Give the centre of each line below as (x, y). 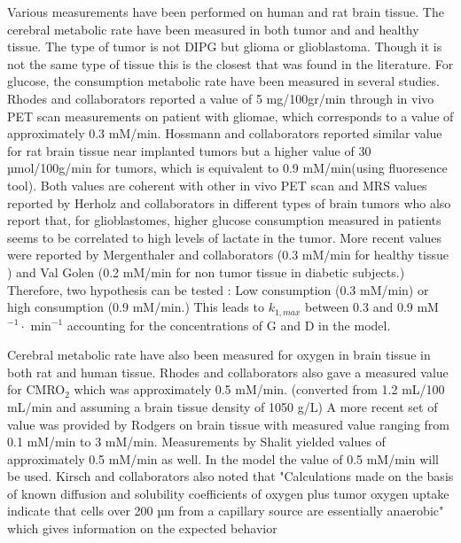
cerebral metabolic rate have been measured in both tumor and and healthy (213, 29)
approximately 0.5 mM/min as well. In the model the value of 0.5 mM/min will (223, 458)
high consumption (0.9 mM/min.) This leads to (136, 307)
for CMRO (36, 389)
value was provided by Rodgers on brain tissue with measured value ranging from (228, 424)
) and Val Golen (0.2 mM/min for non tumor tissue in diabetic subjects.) (206, 271)
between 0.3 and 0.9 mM (372, 307)
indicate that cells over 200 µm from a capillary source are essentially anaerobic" (226, 511)
